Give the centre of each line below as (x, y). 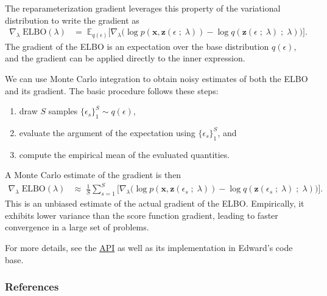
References (32, 287)
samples (63, 111)
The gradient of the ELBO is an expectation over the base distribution (137, 46)
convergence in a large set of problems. (77, 227)
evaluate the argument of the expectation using (107, 132)
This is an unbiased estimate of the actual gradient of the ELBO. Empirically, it (155, 203)
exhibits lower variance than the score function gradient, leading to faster (142, 215)
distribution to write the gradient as (72, 20)
